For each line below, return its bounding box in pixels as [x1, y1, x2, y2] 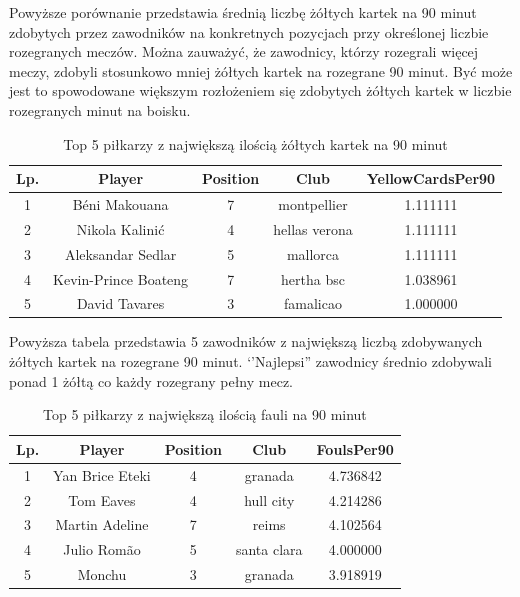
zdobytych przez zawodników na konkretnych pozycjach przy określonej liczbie [9, 21, 489, 42]
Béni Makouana [72, 194, 169, 214]
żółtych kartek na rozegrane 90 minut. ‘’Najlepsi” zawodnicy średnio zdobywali [9, 351, 492, 372]
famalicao [284, 293, 342, 314]
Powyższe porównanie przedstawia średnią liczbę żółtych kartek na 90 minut [9, 2, 477, 22]
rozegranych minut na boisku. [9, 99, 191, 120]
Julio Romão [63, 539, 141, 560]
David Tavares [76, 293, 165, 314]
